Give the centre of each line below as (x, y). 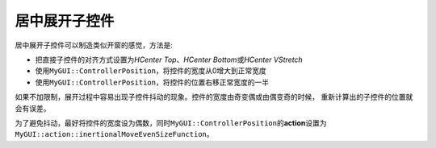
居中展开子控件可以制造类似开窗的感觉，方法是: (94, 45)
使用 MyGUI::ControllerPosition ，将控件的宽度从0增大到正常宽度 (151, 71)
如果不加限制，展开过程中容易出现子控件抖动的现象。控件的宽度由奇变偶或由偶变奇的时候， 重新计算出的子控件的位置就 (214, 97)
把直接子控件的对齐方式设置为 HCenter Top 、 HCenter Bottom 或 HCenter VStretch (169, 60)
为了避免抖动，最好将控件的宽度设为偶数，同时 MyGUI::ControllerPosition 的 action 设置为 (171, 123)
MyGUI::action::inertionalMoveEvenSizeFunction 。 (114, 134)
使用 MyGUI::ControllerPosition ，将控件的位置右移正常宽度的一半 (152, 82)
